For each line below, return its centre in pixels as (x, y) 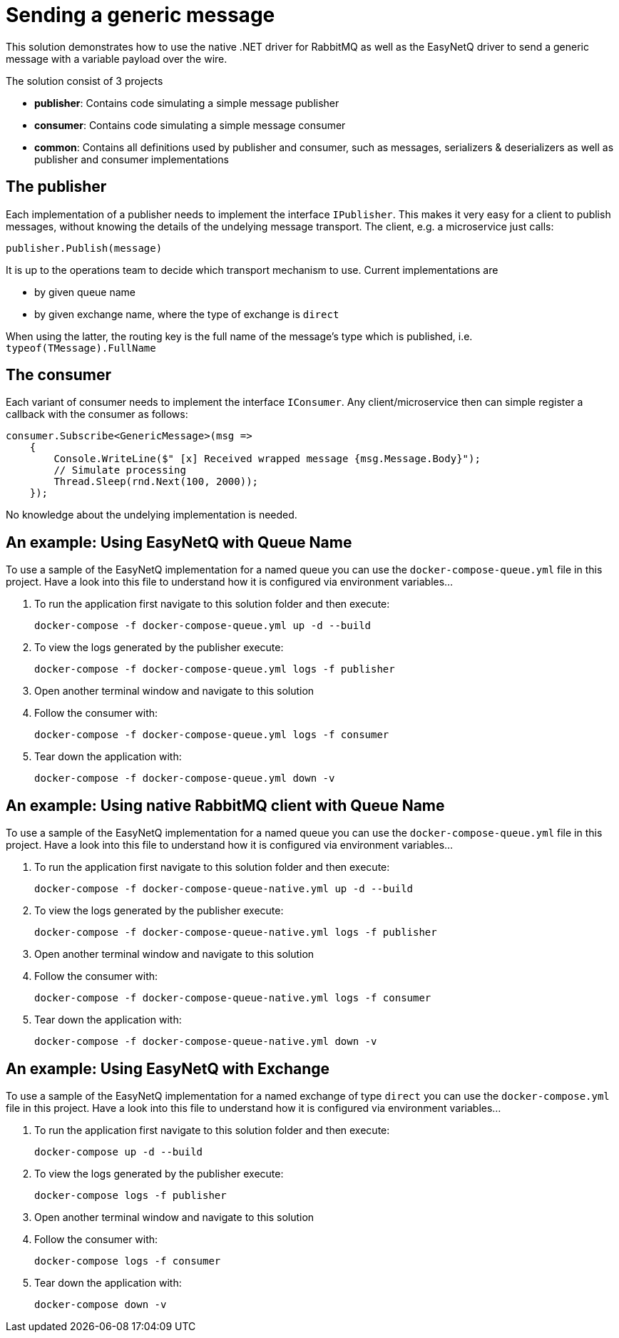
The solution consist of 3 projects (85, 81)
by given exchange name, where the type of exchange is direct (187, 314)
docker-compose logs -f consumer (128, 1261)
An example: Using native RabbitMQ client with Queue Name (225, 805)
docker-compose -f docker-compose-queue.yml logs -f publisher (215, 669)
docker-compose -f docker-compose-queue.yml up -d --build (203, 626)
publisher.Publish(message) (84, 248)
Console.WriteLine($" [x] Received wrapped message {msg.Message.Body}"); (267, 459)
